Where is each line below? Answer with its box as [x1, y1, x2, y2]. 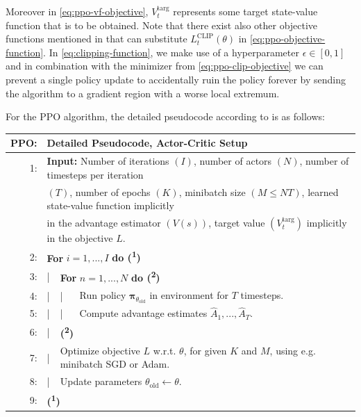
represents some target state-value [173, 4, 318, 18]
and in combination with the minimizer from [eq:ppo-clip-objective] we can [6, 58, 324, 73]
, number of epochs [69, 184, 151, 199]
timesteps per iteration [47, 167, 144, 181]
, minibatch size [178, 184, 246, 199]
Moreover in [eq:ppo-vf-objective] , [6, 4, 149, 18]
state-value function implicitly [47, 198, 174, 213]
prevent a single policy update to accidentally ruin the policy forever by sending [6, 72, 346, 86]
